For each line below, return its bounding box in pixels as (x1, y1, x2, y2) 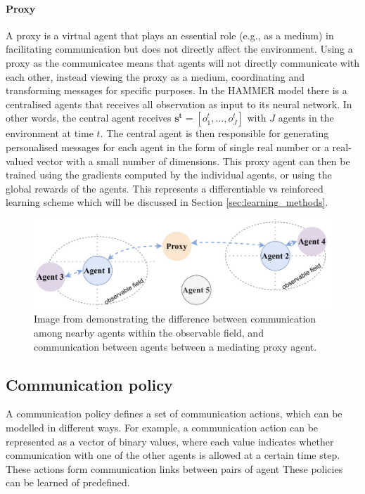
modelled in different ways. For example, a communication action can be (6, 420, 319, 435)
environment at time (6, 126, 94, 141)
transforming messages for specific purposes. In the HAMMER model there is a (6, 83, 347, 98)
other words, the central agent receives (6, 110, 172, 125)
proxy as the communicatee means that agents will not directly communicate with (6, 55, 360, 70)
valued (6, 153, 34, 168)
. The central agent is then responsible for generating (100, 126, 329, 141)
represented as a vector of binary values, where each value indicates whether (6, 434, 334, 448)
